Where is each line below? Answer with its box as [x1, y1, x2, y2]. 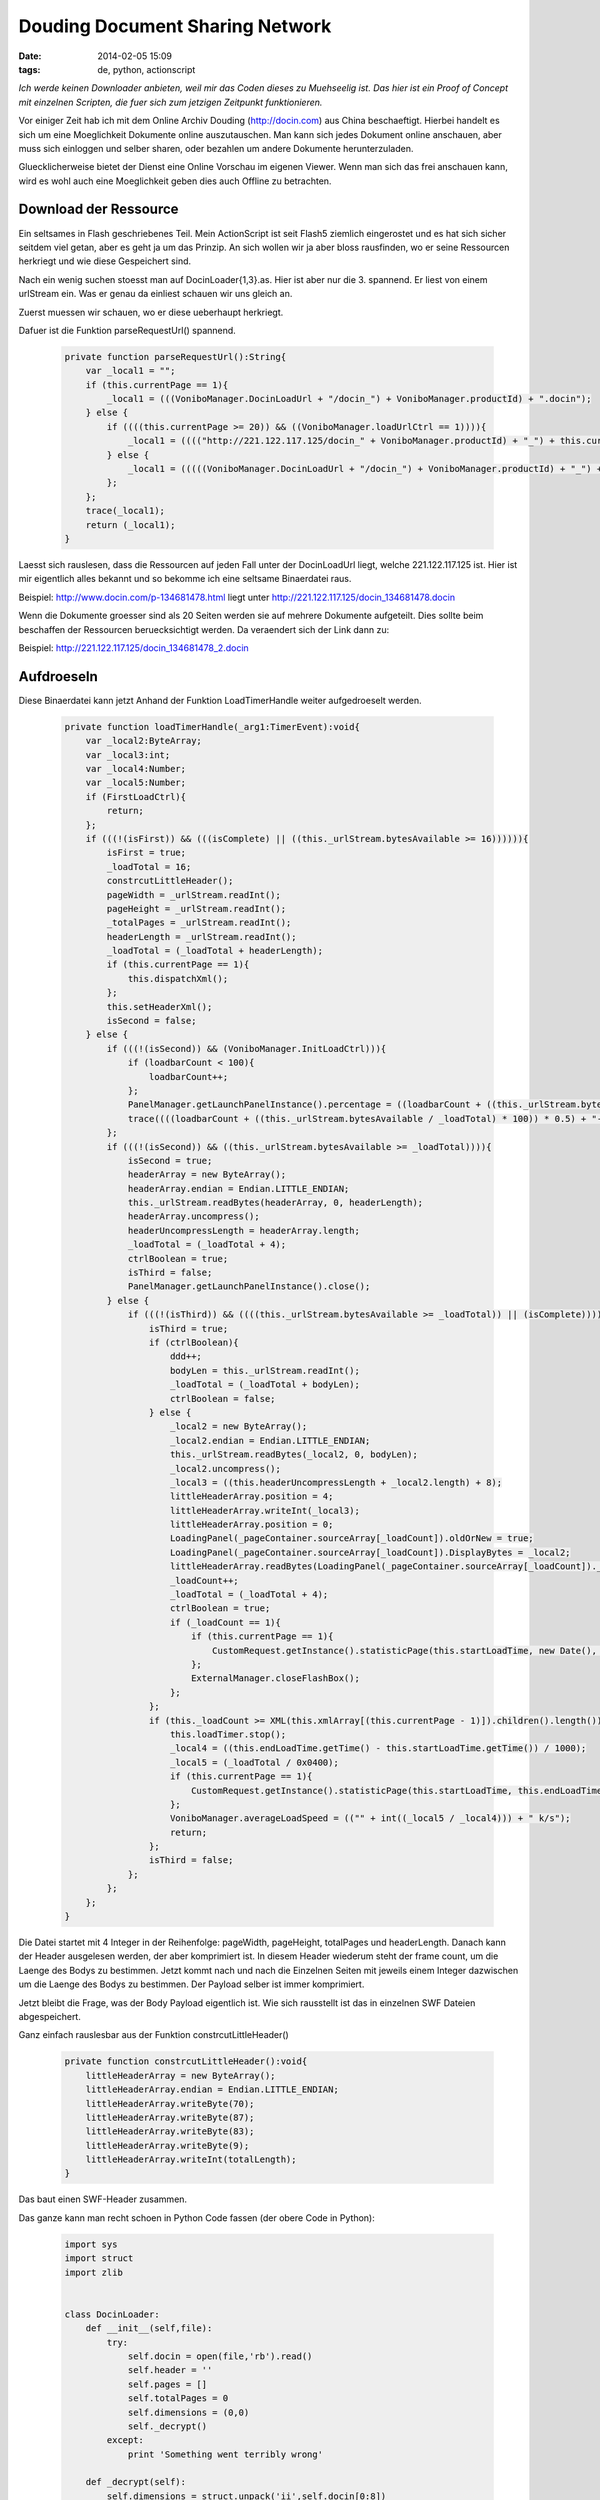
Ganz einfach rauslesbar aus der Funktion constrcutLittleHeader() [18, 2029, 289, 2041]
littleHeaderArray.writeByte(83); [85, 2126, 255, 2137]
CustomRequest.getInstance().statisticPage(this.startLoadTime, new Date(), [211, 1645, 597, 1656]
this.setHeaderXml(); [106, 1001, 213, 1012]
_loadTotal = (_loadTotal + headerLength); [106, 945, 324, 957]
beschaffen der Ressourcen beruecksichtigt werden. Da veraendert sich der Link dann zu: [18, 623, 390, 635]
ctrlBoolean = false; [170, 1393, 276, 1404]
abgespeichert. [18, 2010, 82, 2022]
